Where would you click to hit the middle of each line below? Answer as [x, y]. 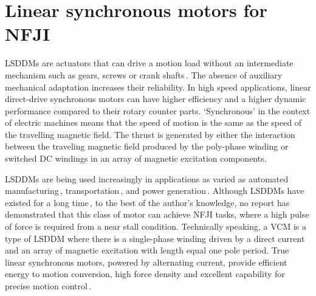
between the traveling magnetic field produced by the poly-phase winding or [147, 146]
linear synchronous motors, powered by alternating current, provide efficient [146, 262]
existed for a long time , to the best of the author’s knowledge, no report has [147, 202]
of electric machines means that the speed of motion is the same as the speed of [153, 122]
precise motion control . [48, 286]
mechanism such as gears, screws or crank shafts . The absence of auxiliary [144, 74]
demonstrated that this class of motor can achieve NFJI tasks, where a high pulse [157, 214]
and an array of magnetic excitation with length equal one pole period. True [147, 250]
